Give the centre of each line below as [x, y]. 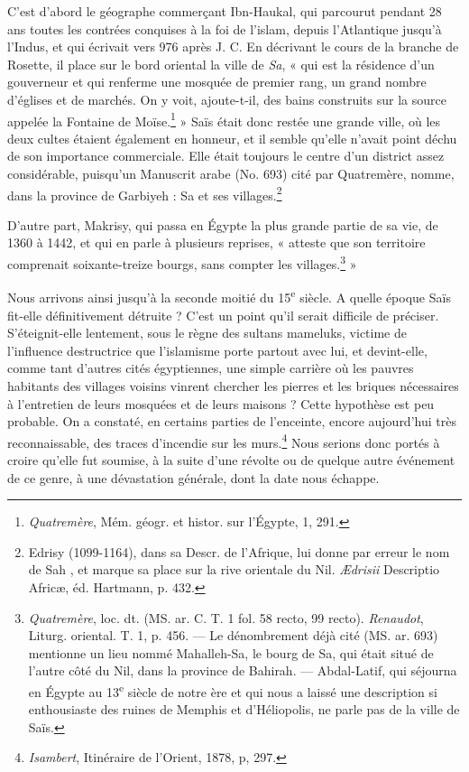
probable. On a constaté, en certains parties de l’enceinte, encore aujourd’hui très [232, 421]
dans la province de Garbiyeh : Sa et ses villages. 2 [145, 193]
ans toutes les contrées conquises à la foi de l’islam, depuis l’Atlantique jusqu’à [225, 28]
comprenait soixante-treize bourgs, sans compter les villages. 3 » [182, 262]
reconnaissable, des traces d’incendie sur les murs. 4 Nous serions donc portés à [224, 441]
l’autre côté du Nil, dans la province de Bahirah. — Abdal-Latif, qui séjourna [243, 670]
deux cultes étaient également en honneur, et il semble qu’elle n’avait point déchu [232, 138]
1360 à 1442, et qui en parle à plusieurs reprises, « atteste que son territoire [216, 242]
